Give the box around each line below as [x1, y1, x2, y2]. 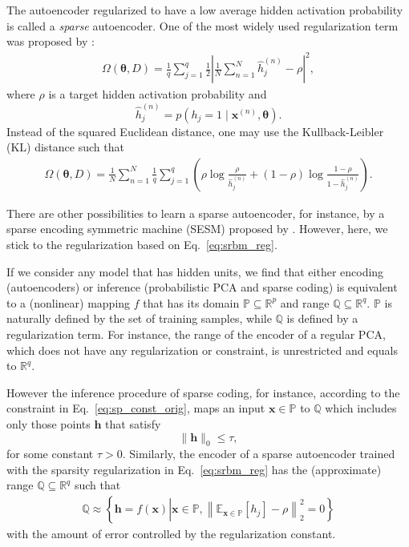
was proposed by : [6, 33, 95, 50]
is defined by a [286, 310, 358, 327]
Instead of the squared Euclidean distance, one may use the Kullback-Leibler [6, 123, 384, 139]
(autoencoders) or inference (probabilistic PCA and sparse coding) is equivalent [6, 279, 398, 296]
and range [280, 294, 330, 311]
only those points [6, 415, 91, 432]
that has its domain [143, 294, 240, 311]
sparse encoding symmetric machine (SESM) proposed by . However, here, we [6, 220, 388, 237]
